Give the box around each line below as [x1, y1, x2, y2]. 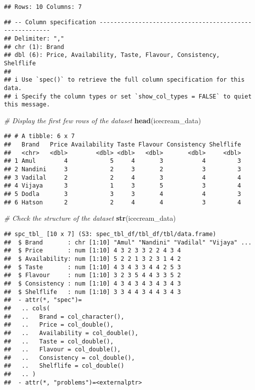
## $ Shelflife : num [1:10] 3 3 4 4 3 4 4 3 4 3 [4, 288, 181, 295]
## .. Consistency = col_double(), [4, 354, 135, 361]
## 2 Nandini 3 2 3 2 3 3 [4, 166, 241, 173]
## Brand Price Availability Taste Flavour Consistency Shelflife [4, 141, 241, 148]
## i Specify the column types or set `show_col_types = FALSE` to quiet [4, 93, 252, 100]
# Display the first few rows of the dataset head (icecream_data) [4, 115, 201, 125]
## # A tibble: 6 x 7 [4, 133, 75, 140]
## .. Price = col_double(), [4, 321, 114, 329]
